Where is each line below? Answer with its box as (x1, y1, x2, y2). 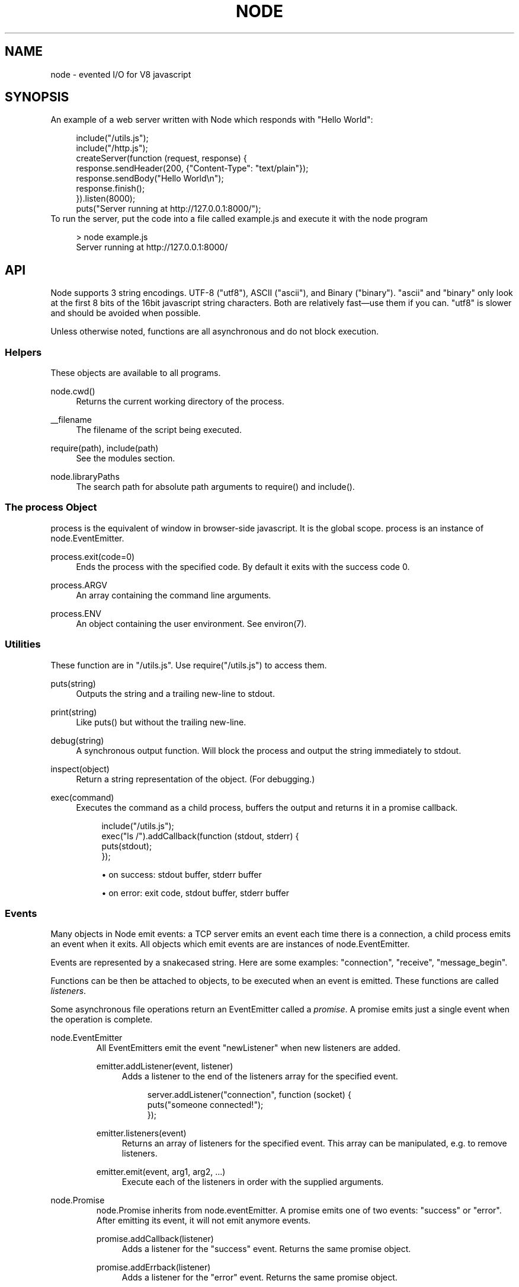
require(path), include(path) (50, 443, 159, 454)
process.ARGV (50, 579, 107, 590)
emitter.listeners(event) (96, 1128, 187, 1139)
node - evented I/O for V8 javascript (50, 69, 191, 79)
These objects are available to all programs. (50, 368, 221, 378)
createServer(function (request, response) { (76, 153, 247, 164)
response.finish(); (76, 183, 145, 194)
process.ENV (50, 608, 101, 619)
